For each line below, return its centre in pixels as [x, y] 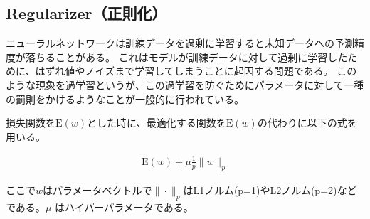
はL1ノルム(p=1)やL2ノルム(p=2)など [270, 189]
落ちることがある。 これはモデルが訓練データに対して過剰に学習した [186, 57]
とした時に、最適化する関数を [157, 123]
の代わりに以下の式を [307, 123]
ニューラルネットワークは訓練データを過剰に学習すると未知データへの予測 [180, 43]
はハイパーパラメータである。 [124, 207]
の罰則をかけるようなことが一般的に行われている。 [125, 98]
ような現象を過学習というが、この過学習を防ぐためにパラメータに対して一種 [185, 84]
